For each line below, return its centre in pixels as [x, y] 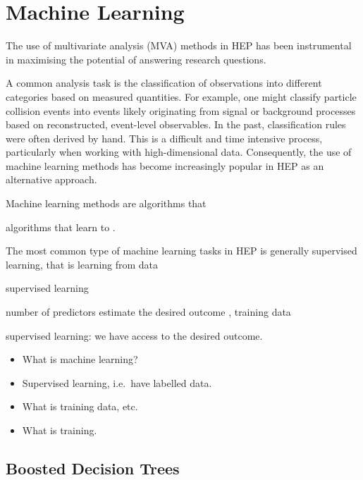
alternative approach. [51, 179]
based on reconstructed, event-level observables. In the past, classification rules [176, 124]
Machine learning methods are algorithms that [106, 203]
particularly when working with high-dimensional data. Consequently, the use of [179, 152]
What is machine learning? [80, 359]
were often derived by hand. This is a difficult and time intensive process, [164, 138]
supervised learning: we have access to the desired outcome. [134, 335]
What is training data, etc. [80, 406]
